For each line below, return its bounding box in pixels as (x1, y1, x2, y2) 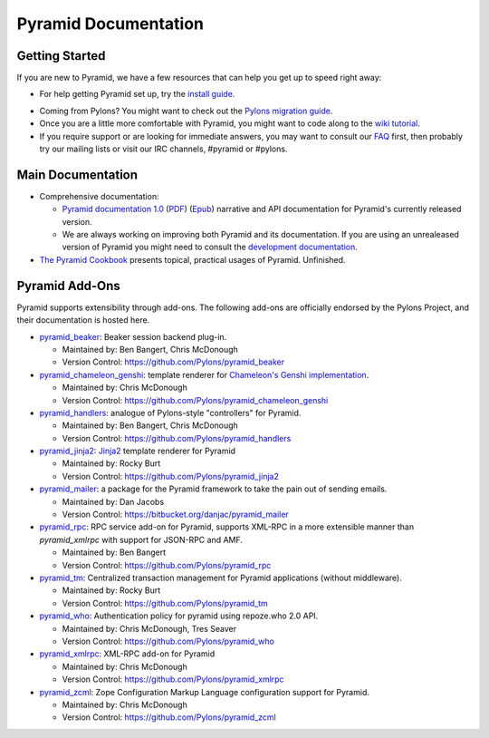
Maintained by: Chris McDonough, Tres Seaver (62, 623, 237, 634)
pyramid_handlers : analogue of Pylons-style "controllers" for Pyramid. (39, 407, 302, 418)
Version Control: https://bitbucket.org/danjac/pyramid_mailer (62, 509, 289, 520)
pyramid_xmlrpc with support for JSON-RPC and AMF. (39, 534, 244, 545)
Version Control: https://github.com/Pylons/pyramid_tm (62, 597, 269, 608)
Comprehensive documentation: (39, 190, 159, 201)
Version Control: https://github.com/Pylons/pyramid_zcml (62, 712, 276, 723)
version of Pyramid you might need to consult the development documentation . (62, 241, 358, 253)
